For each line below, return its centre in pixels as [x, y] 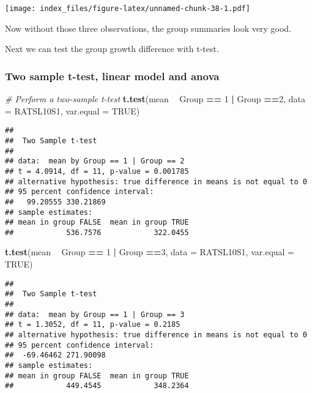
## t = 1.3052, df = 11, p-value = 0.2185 [93, 325]
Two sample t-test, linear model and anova [112, 76]
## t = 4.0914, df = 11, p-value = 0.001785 [97, 171]
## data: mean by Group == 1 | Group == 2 [95, 161]
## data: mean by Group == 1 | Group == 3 [95, 314]
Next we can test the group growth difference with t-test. [112, 49]
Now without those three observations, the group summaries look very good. [148, 28]
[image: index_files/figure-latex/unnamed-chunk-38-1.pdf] [128, 9]
